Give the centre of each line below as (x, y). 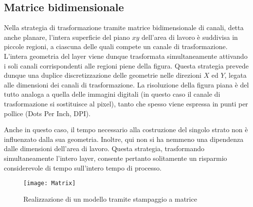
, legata (235, 75)
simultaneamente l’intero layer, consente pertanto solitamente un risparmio (116, 158)
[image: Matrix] (50, 183)
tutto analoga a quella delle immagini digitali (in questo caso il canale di (112, 94)
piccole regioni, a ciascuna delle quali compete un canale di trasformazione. (116, 46)
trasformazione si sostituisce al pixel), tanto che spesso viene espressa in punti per (126, 103)
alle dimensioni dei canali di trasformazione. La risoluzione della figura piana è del (126, 84)
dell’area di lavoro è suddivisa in (190, 37)
